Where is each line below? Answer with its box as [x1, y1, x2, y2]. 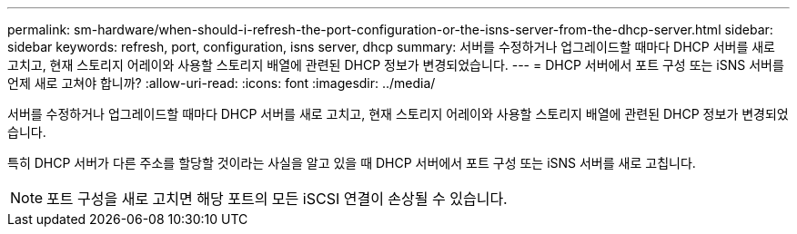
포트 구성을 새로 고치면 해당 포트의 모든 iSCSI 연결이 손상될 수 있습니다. [46, 190, 508, 208]
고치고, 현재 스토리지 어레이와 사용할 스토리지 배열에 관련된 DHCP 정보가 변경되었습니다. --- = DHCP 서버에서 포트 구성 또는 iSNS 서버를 [7, 57, 784, 73]
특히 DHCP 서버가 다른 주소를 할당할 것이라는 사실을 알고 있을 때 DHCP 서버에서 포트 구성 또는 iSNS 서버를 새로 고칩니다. [7, 155, 696, 171]
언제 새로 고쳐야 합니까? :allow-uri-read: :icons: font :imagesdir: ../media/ [7, 75, 436, 91]
